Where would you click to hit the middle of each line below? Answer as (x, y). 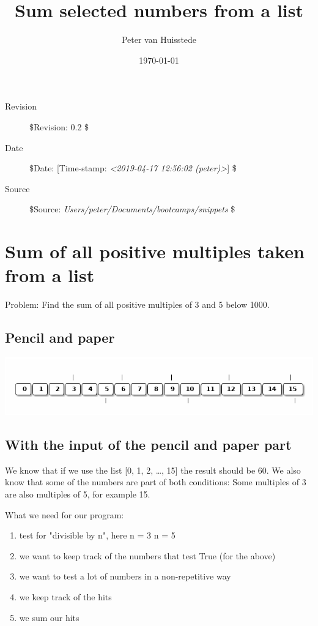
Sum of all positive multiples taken (155, 251)
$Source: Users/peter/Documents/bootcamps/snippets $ (132, 209)
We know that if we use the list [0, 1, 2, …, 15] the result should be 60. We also (153, 470)
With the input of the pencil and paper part (148, 445)
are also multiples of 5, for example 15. (78, 494)
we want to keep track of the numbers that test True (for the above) (147, 555)
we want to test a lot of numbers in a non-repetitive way (125, 576)
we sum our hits (49, 617)
